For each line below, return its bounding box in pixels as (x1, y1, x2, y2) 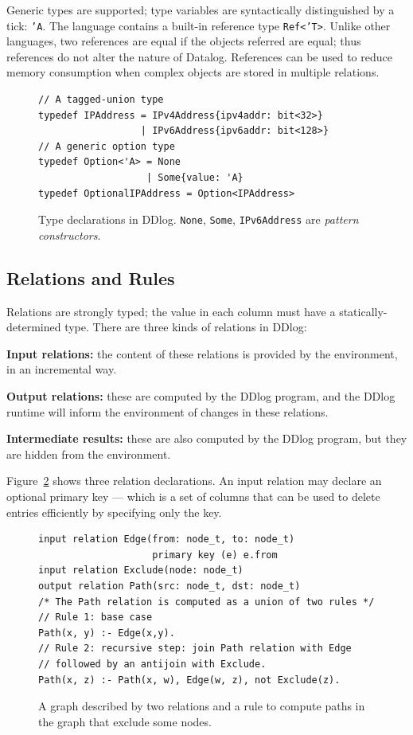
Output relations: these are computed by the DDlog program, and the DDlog (6, 388, 395, 405)
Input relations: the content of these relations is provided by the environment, (6, 345, 398, 362)
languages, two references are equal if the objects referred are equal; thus (6, 33, 361, 49)
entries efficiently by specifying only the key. (6, 503, 222, 520)
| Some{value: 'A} (146, 172, 244, 183)
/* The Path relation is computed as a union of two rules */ (38, 596, 375, 608)
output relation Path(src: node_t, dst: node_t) (38, 580, 301, 592)
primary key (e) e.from (152, 549, 278, 561)
